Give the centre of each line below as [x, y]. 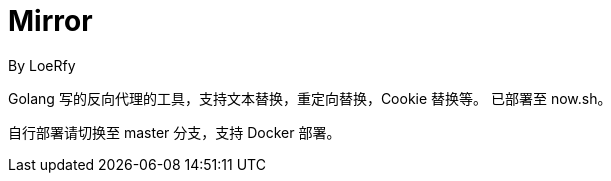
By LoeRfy [42, 65]
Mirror [50, 21]
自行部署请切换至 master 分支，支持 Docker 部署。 [174, 132]
